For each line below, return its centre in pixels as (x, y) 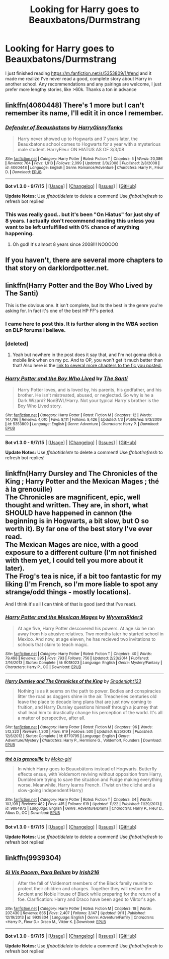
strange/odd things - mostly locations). (68, 592)
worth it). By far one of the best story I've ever (79, 529)
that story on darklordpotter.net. (57, 268)
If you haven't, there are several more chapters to (84, 260)
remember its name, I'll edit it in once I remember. (84, 113)
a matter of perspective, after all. (51, 718)
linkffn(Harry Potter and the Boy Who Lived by (79, 285)
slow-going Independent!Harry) (50, 790)
